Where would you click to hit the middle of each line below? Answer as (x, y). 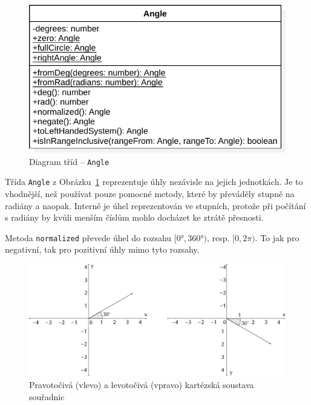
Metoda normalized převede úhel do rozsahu (88, 237)
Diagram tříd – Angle (69, 161)
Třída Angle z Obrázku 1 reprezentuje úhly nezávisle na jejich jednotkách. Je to (154, 182)
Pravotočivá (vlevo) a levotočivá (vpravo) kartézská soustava (142, 385)
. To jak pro (277, 237)
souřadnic (47, 396)
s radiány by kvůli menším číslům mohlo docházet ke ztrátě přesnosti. (134, 217)
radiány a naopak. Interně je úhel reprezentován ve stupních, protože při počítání (155, 205)
